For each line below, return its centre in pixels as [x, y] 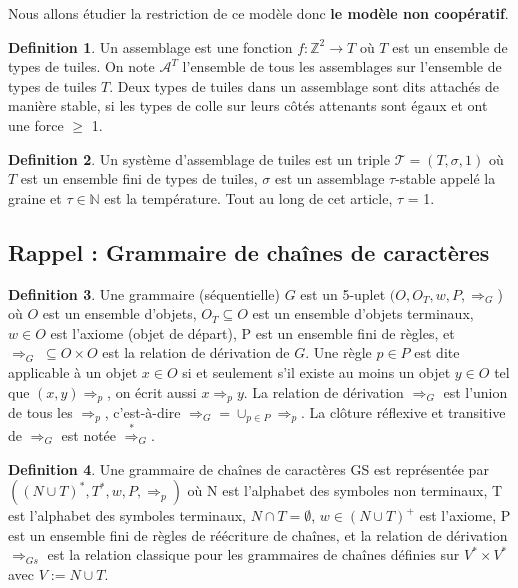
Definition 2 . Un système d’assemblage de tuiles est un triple [199, 158]
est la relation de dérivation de [196, 352]
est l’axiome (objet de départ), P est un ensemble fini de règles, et [252, 332]
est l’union [475, 391]
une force [36, 124]
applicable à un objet [73, 371]
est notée [89, 434]
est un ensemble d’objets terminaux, [363, 313]
